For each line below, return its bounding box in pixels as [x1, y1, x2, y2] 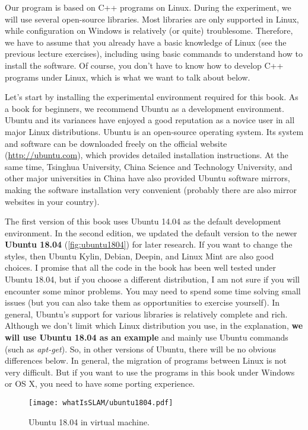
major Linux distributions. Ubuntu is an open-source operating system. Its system [5, 125, 304, 137]
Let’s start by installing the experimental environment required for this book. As [5, 91, 299, 103]
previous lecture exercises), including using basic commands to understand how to [5, 47, 303, 60]
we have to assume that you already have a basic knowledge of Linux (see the [5, 36, 287, 48]
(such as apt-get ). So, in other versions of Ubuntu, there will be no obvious [5, 342, 276, 355]
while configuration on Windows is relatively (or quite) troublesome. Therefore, [5, 24, 293, 37]
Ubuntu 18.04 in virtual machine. [28, 415, 150, 428]
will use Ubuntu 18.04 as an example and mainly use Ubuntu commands [5, 331, 288, 344]
